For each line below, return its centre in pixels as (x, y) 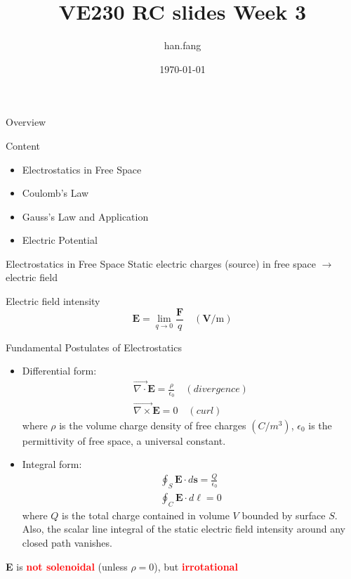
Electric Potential (60, 240)
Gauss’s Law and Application (85, 216)
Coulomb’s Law (55, 193)
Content (23, 145)
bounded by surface (284, 515)
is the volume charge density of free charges (153, 425)
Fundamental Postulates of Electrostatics (94, 347)
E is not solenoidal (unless (67, 566)
